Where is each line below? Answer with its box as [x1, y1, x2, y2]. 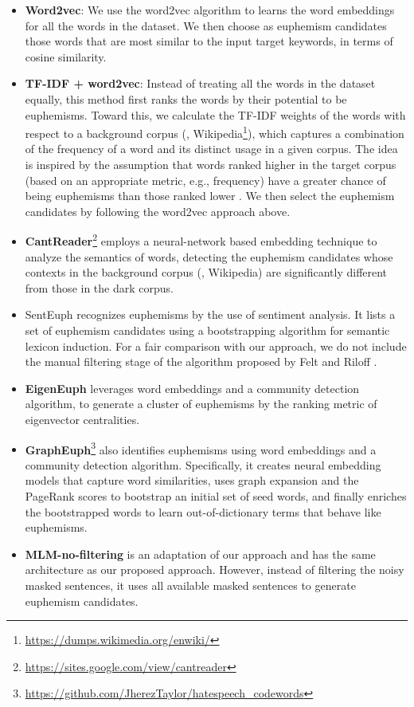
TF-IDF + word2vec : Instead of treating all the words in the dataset [25, 75, 376, 92]
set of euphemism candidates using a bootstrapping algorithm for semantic [25, 322, 390, 338]
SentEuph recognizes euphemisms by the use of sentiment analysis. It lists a [25, 306, 396, 323]
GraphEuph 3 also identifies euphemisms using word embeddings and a [25, 438, 377, 458]
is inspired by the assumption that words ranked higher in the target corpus [25, 156, 396, 172]
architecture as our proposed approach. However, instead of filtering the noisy [25, 561, 404, 578]
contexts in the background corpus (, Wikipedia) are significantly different [25, 264, 388, 281]
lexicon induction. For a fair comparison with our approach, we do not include [25, 337, 407, 354]
